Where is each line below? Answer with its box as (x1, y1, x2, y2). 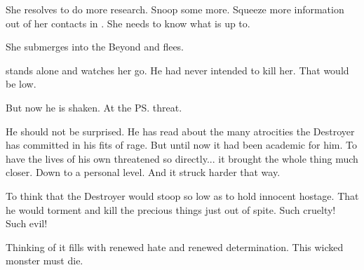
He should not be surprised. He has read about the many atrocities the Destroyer (6, 123, 355, 138)
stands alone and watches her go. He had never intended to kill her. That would (6, 62, 349, 77)
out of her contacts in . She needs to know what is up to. (6, 15, 250, 30)
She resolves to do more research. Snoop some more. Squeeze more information (6, 2, 344, 16)
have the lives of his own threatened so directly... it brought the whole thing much (6, 151, 358, 166)
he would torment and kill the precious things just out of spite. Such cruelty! (6, 202, 336, 217)
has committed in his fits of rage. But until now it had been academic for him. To (6, 137, 357, 152)
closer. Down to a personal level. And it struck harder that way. (6, 165, 281, 180)
